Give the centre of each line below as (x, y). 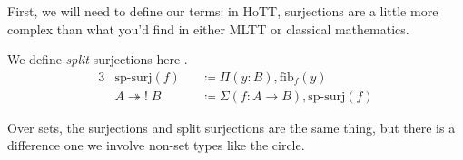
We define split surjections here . (98, 59)
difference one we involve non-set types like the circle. (156, 145)
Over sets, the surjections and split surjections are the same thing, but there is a (231, 127)
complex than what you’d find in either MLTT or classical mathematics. (208, 28)
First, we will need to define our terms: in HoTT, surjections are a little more (223, 11)
